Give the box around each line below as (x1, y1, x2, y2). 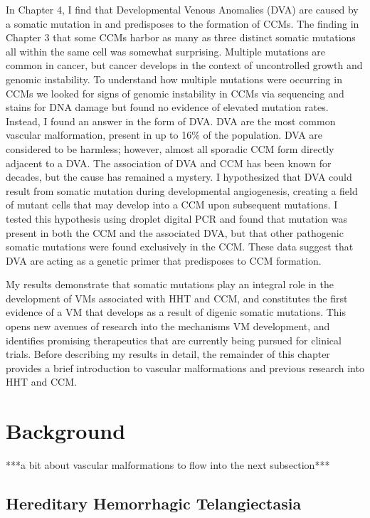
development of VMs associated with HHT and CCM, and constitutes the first (6, 290, 348, 305)
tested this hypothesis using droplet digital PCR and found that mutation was (6, 211, 348, 226)
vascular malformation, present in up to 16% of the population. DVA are (6, 127, 323, 142)
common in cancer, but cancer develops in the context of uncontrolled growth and (6, 58, 363, 73)
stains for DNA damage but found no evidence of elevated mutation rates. (6, 100, 329, 115)
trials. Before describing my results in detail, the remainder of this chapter (6, 347, 330, 361)
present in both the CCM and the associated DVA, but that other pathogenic (6, 225, 344, 240)
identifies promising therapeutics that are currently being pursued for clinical (6, 332, 342, 347)
